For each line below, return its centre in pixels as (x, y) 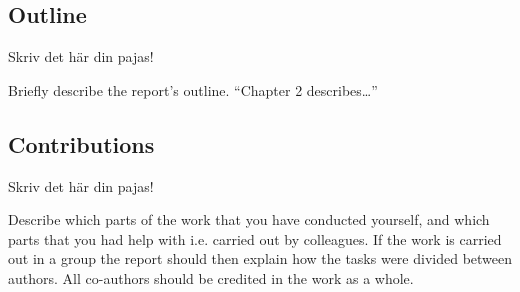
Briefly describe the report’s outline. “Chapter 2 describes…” (193, 89)
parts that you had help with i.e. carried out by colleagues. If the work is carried (255, 238)
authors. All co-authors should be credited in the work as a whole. (211, 277)
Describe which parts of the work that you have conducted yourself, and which (249, 219)
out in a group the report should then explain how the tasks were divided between (260, 258)
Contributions (81, 143)
